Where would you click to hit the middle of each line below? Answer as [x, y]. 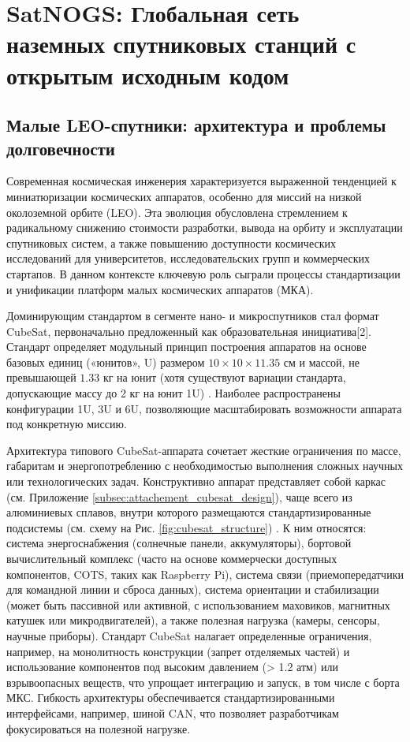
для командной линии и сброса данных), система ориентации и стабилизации [193, 589]
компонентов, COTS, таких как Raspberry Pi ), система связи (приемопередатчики [205, 574]
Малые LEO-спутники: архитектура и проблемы [196, 125]
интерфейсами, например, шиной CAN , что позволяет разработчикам [173, 712]
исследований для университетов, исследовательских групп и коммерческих [188, 258]
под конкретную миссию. [67, 424]
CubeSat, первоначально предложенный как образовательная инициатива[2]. [189, 331]
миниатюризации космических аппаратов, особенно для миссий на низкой [184, 196]
